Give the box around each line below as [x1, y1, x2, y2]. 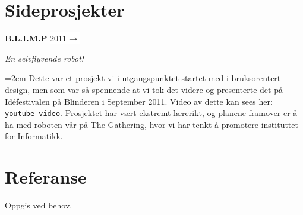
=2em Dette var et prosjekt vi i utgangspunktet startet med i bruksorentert [5, 72, 281, 84]
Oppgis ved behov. [5, 199, 72, 211]
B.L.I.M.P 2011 [5, 32, 67, 44]
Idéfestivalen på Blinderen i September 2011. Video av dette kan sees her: [5, 95, 273, 107]
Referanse [5, 165, 87, 189]
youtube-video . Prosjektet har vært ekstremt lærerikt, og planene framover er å [5, 107, 298, 119]
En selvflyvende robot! [5, 52, 84, 64]
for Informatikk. [5, 130, 63, 142]
